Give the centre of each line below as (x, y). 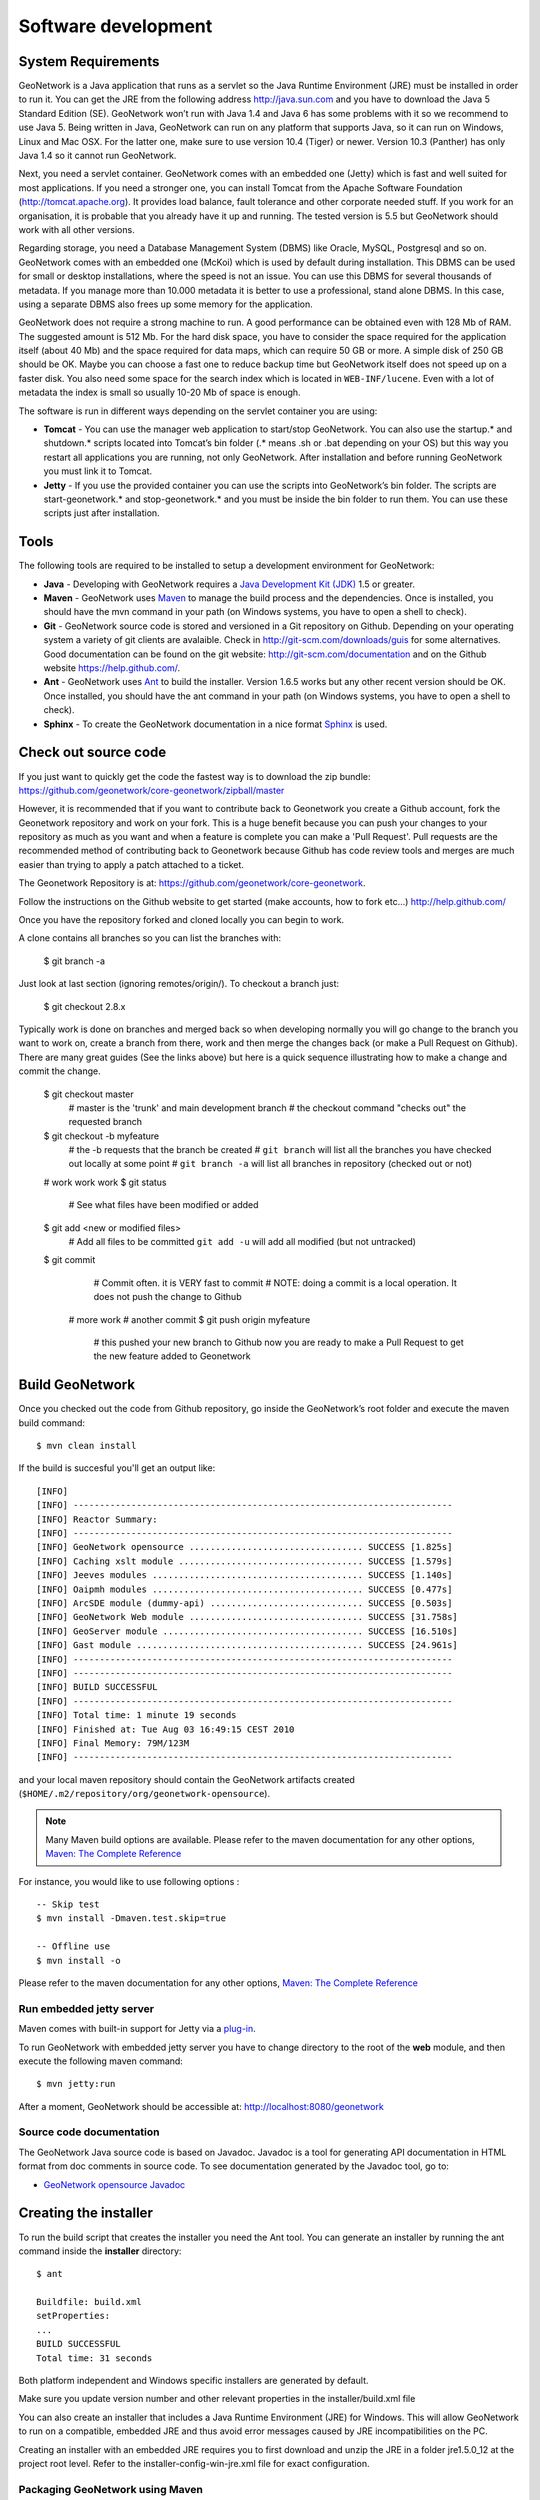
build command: (51, 1422)
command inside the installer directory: (100, 2251)
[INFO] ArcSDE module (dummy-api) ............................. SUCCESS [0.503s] (244, 1603)
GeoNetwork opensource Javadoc (114, 2184)
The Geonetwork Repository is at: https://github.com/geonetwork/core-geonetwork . (192, 883)
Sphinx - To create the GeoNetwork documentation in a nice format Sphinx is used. (215, 724)
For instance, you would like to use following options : (129, 1881)
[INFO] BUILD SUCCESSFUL (97, 1687)
